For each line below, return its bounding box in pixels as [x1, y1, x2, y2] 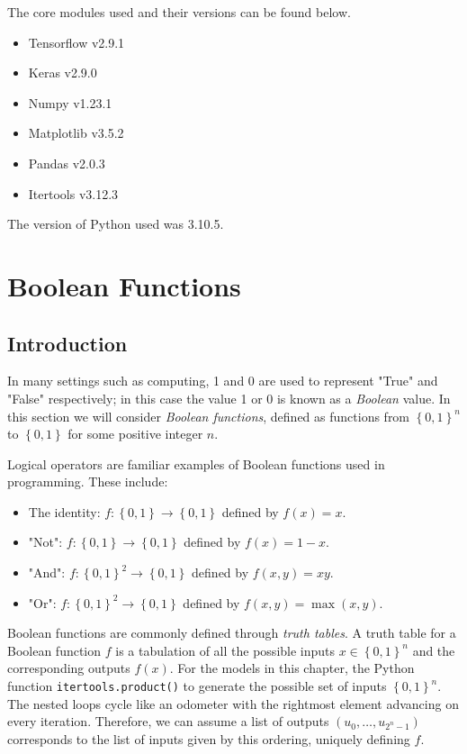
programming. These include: [7, 472, 168, 491]
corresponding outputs [7, 659, 130, 677]
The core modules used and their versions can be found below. [7, 3, 351, 21]
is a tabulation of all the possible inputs [115, 640, 336, 659]
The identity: [28, 502, 101, 521]
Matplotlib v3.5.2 [28, 123, 124, 142]
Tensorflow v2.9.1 [28, 32, 125, 51]
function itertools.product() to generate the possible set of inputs [7, 677, 387, 695]
